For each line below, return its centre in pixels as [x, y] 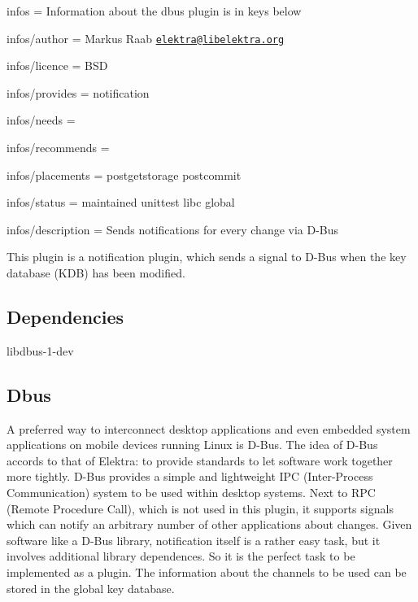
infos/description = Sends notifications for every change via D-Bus [173, 229]
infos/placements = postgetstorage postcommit [124, 174]
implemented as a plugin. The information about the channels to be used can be [207, 571]
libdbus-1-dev [40, 350]
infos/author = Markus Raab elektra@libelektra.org [146, 38]
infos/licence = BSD [57, 65]
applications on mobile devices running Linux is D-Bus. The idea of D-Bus [192, 445]
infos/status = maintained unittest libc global [121, 202]
